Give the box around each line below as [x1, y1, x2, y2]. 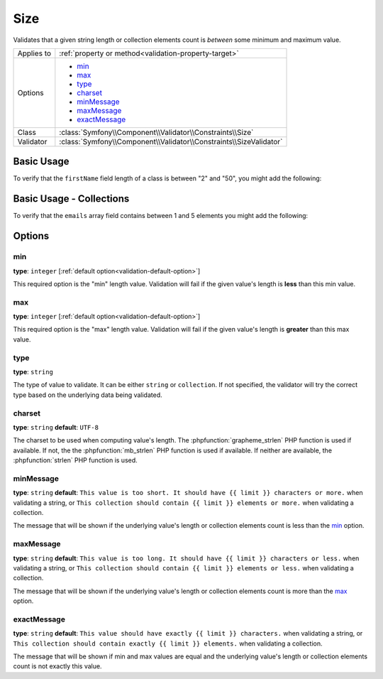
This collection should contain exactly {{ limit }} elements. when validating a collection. [13, 639, 323, 648]
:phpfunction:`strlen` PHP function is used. [13, 456, 138, 465]
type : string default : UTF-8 [13, 423, 99, 431]
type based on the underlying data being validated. [13, 391, 162, 399]
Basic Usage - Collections [13, 192, 130, 205]
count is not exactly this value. [13, 662, 102, 670]
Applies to [17, 48, 52, 58]
